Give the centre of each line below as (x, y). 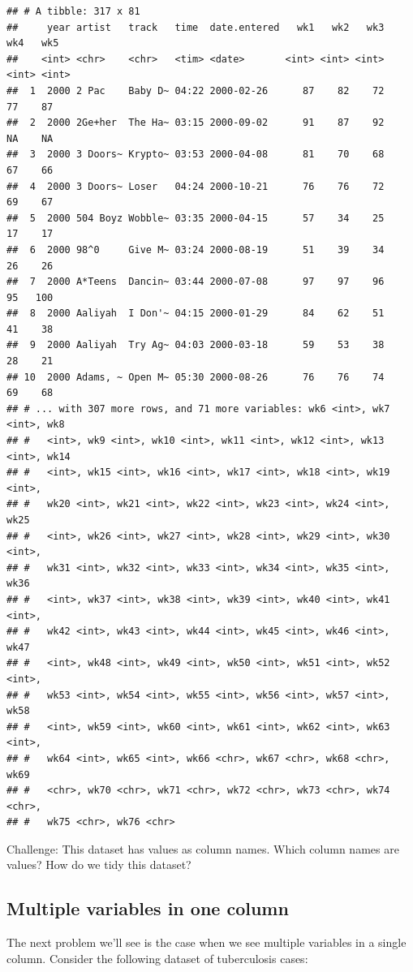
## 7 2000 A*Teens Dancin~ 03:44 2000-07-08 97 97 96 (196, 282)
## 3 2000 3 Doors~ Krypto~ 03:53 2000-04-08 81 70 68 (196, 155)
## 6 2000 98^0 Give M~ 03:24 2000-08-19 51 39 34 (196, 249)
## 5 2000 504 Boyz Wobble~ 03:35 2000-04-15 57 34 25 (196, 218)
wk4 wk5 (33, 43)
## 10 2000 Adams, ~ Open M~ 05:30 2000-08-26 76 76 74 (196, 377)
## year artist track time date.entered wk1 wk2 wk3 (196, 27)
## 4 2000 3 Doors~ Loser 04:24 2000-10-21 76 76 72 (196, 186)
